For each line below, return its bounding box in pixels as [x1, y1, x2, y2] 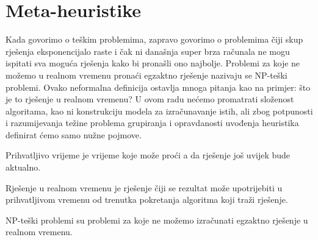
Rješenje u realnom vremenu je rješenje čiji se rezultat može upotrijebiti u [5, 181, 283, 194]
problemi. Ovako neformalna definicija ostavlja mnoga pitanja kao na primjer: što [5, 80, 311, 93]
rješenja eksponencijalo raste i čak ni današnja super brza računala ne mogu [5, 44, 290, 57]
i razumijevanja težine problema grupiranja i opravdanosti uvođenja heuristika [5, 116, 299, 129]
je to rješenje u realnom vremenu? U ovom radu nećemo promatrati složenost [5, 93, 294, 105]
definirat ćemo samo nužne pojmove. [5, 128, 142, 141]
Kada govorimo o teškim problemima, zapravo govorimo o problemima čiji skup [5, 33, 303, 46]
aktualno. [5, 161, 41, 174]
